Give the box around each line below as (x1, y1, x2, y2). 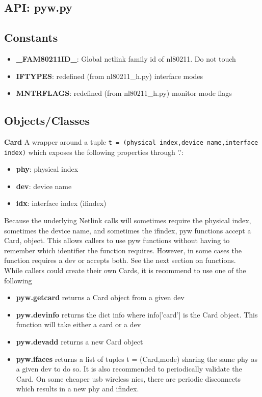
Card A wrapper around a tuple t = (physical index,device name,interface (4, 136, 258, 147)
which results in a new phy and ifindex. (16, 383, 139, 394)
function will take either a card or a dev (16, 319, 141, 330)
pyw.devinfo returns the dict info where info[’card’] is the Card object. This (16, 309, 258, 320)
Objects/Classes (4, 113, 90, 128)
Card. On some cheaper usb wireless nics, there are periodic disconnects (16, 373, 241, 384)
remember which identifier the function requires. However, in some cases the (4, 245, 242, 255)
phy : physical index (16, 164, 78, 174)
